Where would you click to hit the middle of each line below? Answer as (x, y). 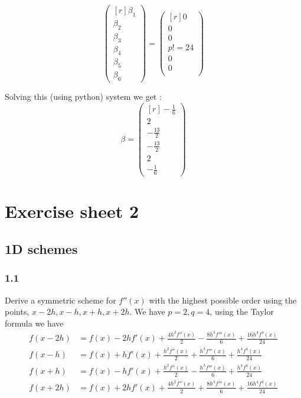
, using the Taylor (242, 311)
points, (17, 311)
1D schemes (41, 249)
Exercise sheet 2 (72, 211)
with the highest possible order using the (223, 300)
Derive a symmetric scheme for (60, 300)
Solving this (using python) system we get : (83, 97)
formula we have (34, 323)
